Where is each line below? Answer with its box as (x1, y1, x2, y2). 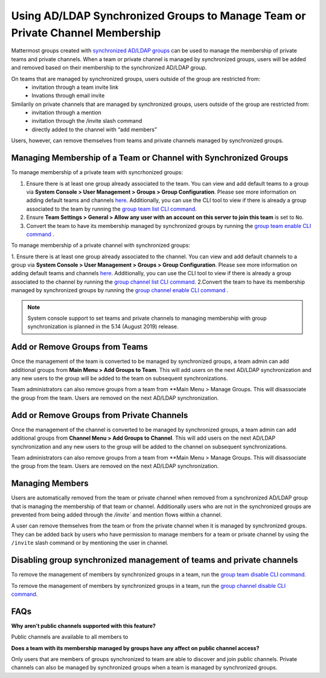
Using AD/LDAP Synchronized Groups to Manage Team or (11, 9, 306, 22)
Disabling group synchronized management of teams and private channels (11, 555, 298, 566)
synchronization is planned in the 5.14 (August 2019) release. (27, 323, 179, 330)
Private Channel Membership (11, 26, 161, 39)
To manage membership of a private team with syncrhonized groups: (11, 169, 184, 176)
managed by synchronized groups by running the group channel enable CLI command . (11, 287, 229, 294)
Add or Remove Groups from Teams (11, 342, 148, 352)
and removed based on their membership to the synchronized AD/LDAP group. (11, 64, 207, 71)
